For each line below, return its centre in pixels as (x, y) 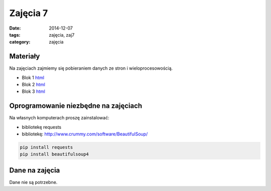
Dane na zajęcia (35, 170)
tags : (15, 35)
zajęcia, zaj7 (62, 35)
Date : (15, 28)
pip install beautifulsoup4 (54, 154)
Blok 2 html (33, 85)
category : (20, 42)
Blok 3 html (33, 91)
